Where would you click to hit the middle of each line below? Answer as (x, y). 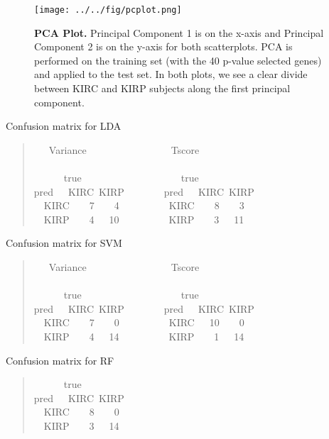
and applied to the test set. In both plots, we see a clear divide (171, 74)
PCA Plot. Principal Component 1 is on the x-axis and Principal (179, 32)
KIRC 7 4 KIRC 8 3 (144, 205)
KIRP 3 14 (81, 425)
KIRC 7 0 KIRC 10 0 (144, 322)
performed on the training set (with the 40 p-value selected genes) (178, 60)
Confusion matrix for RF (60, 360)
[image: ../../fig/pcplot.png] (108, 10)
